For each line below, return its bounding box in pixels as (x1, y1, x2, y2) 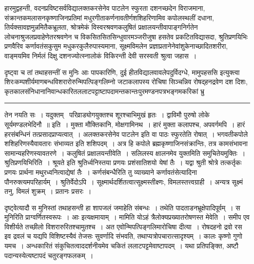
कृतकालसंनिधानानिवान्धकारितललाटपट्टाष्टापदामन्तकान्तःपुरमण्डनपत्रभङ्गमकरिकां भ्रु (4, 86, 205, 96)
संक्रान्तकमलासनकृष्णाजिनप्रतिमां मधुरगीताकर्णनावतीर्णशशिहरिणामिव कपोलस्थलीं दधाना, (4, 12, 214, 22)
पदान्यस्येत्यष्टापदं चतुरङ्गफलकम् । (4, 250, 94, 260)
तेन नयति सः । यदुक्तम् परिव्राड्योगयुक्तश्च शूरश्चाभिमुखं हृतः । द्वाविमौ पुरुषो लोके (4, 110, 210, 120)
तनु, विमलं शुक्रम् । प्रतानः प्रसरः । (4, 186, 92, 196)
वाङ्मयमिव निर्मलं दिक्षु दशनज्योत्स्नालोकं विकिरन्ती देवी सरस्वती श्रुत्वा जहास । (4, 50, 197, 60)
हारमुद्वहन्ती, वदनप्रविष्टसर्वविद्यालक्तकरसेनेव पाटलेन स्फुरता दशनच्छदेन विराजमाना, (4, 3, 205, 13)
